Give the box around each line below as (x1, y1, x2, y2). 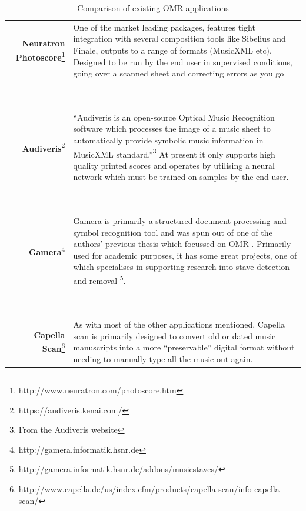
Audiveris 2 (22, 140, 65, 154)
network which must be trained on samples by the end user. (73, 171, 289, 183)
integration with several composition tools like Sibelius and (73, 32, 286, 45)
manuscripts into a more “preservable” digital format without (73, 341, 295, 353)
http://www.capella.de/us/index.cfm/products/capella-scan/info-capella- (18, 482, 282, 495)
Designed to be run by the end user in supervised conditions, (73, 55, 292, 68)
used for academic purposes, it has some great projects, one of (73, 249, 297, 261)
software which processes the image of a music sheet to (73, 122, 271, 135)
